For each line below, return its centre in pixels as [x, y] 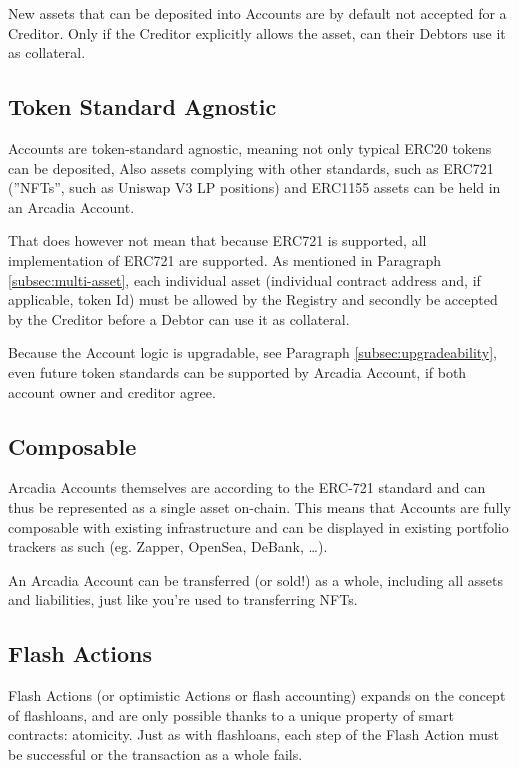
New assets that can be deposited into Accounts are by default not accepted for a [257, 13]
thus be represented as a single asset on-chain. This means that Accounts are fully [259, 506]
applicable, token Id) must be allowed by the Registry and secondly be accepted [253, 299]
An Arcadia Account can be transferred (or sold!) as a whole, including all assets [255, 579]
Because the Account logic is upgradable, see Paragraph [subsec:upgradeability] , [253, 352]
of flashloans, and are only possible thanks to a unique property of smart [231, 714]
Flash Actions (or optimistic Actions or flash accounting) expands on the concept [257, 695]
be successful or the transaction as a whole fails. [155, 753]
